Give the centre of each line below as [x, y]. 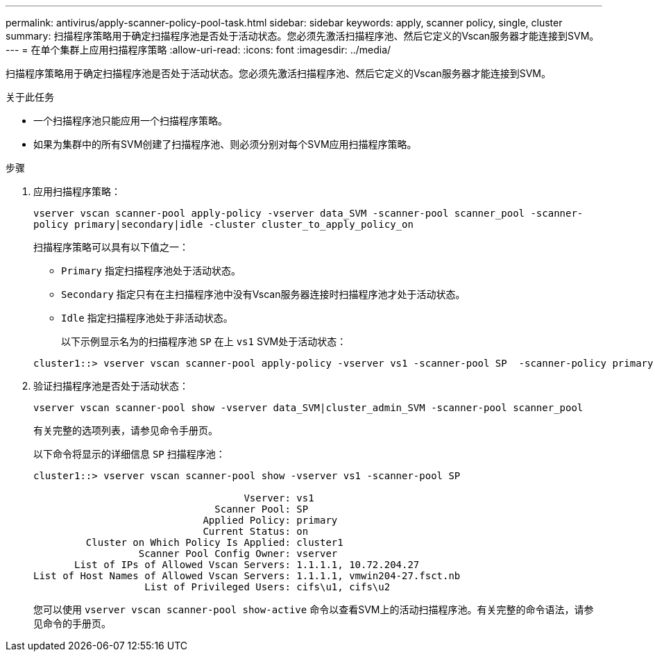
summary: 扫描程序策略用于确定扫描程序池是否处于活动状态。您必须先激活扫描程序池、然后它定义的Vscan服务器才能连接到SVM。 [303, 36]
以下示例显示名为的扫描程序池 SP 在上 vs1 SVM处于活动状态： [204, 341]
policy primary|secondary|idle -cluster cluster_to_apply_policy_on [223, 224]
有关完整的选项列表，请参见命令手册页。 [126, 430]
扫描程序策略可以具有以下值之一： [111, 247]
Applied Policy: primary [270, 520]
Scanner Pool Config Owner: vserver [238, 554]
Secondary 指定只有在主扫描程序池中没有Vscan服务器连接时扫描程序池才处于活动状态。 [263, 294]
